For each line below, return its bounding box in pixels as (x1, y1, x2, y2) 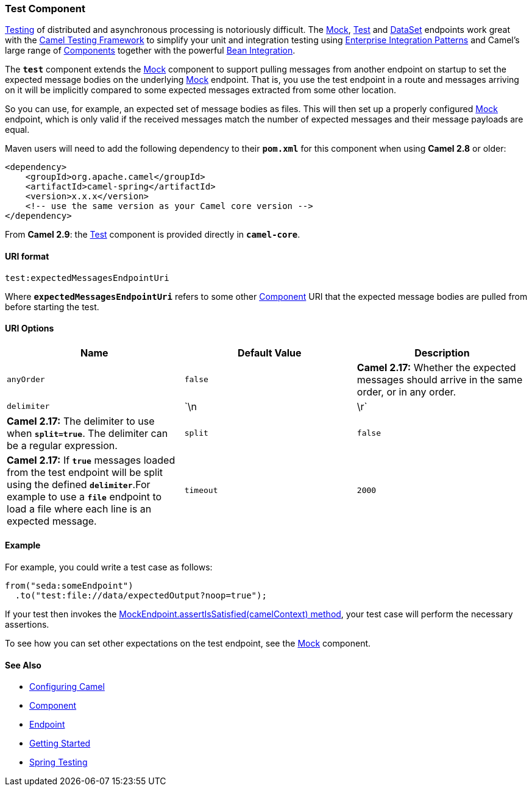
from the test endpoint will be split (7, 466, 163, 478)
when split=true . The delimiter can (7, 427, 168, 439)
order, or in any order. (356, 385, 456, 398)
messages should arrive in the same (356, 373, 523, 386)
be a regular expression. (7, 439, 118, 452)
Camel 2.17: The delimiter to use (7, 414, 155, 427)
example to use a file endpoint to (7, 490, 162, 503)
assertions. (5, 619, 49, 630)
